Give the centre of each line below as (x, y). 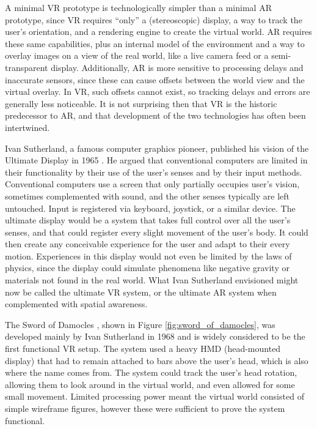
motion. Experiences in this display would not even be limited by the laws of (148, 256)
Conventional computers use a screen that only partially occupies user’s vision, (152, 184)
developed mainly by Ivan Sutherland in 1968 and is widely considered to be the (155, 336)
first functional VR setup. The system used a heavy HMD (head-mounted (143, 349)
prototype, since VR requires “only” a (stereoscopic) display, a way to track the (154, 19)
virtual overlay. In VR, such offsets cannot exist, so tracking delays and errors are (158, 91)
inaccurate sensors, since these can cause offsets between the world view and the (155, 79)
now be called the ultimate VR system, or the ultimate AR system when (141, 292)
